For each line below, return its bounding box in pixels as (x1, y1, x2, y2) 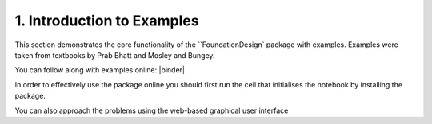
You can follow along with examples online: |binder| (14, 65, 186, 75)
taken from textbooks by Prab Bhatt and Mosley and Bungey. (14, 50, 215, 60)
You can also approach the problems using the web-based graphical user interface (14, 106, 289, 115)
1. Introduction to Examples (14, 12, 199, 29)
